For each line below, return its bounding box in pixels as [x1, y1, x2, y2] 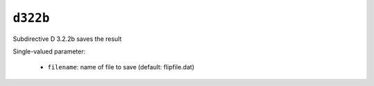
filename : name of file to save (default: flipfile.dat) [47, 63, 195, 71]
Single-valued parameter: [12, 47, 86, 55]
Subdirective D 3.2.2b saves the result [12, 35, 122, 43]
